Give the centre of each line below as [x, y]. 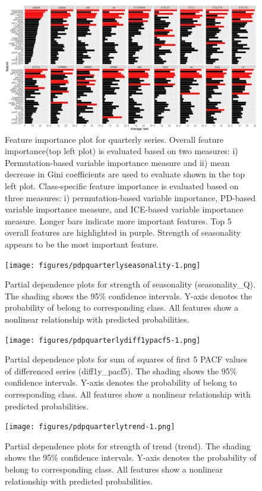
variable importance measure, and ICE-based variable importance [124, 209]
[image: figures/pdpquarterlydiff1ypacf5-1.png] [103, 340]
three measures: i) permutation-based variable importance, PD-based [130, 197]
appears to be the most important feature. [82, 244]
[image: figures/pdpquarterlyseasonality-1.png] [103, 265]
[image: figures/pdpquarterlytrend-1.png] [90, 427]
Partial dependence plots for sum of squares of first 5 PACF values [126, 359]
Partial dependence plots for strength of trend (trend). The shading [128, 445]
